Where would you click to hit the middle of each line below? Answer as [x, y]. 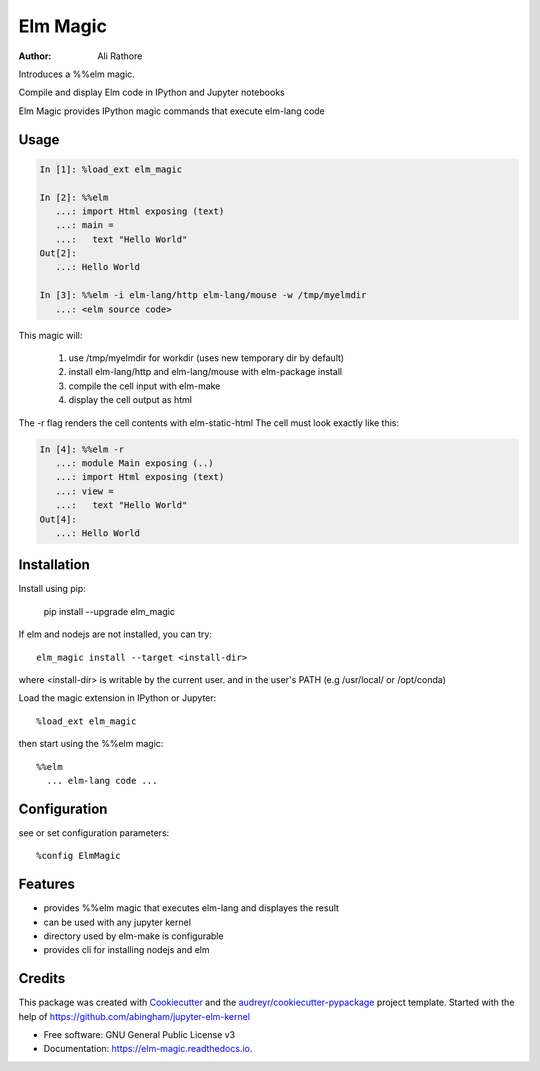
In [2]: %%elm [74, 197]
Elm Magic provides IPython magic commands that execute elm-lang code [171, 111]
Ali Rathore [120, 56]
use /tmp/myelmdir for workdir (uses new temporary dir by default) [206, 358]
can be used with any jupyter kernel [117, 922]
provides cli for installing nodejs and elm [126, 950]
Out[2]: [58, 253]
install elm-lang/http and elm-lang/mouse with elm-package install [205, 372]
